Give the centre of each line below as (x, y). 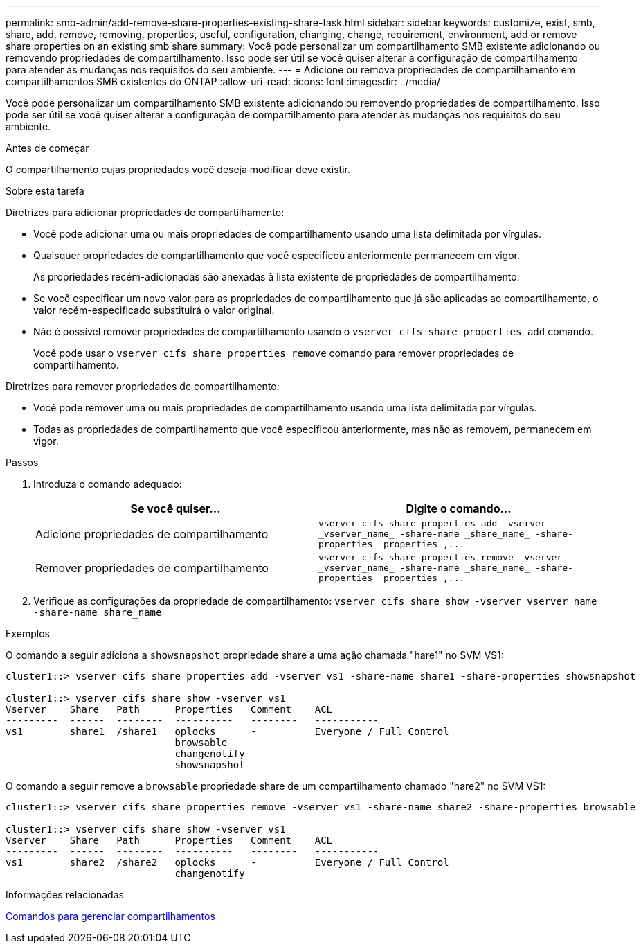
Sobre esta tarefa (45, 191)
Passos (22, 462)
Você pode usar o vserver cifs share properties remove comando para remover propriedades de (274, 353)
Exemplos (28, 633)
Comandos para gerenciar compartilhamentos (110, 916)
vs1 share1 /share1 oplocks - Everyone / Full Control (227, 731)
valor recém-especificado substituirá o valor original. (154, 310)
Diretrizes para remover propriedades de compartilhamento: (143, 386)
